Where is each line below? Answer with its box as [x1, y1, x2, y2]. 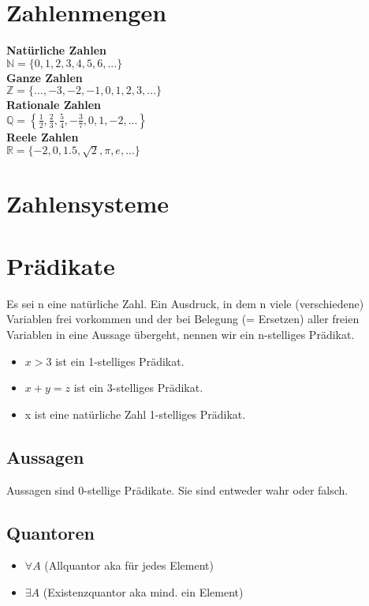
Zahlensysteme [6, 187, 170, 220]
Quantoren [6, 520, 95, 544]
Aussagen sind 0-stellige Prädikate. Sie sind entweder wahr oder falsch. [6, 481, 348, 498]
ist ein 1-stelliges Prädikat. [55, 352, 184, 369]
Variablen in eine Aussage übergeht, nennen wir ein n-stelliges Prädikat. [6, 326, 355, 342]
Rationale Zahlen [6, 96, 102, 113]
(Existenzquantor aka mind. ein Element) [43, 583, 244, 600]
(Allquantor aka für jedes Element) [44, 557, 214, 574]
